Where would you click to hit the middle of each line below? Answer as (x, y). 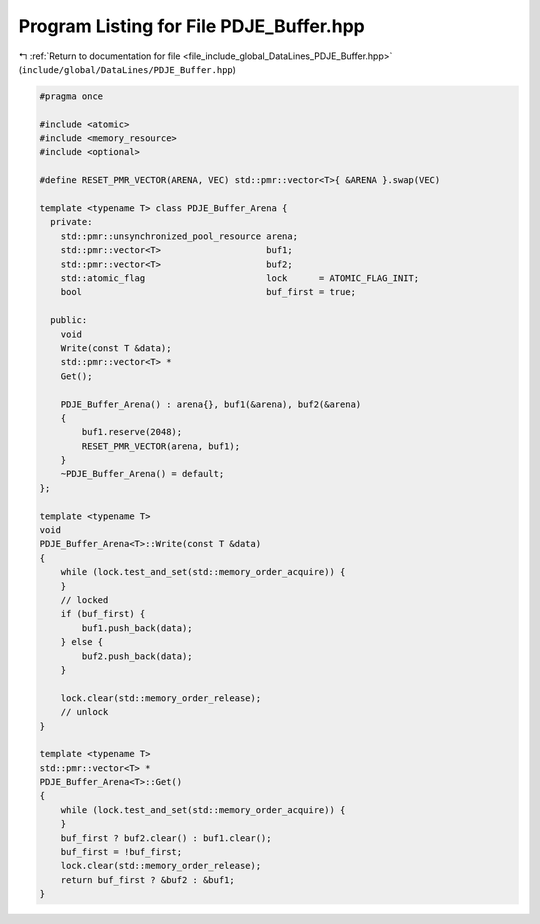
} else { (82, 642)
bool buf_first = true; (208, 292)
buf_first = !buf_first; (121, 852)
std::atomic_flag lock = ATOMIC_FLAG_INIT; (240, 278)
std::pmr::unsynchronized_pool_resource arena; (179, 236)
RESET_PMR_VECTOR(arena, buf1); (160, 446)
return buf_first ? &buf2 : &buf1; (147, 879)
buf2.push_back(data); (137, 656)
